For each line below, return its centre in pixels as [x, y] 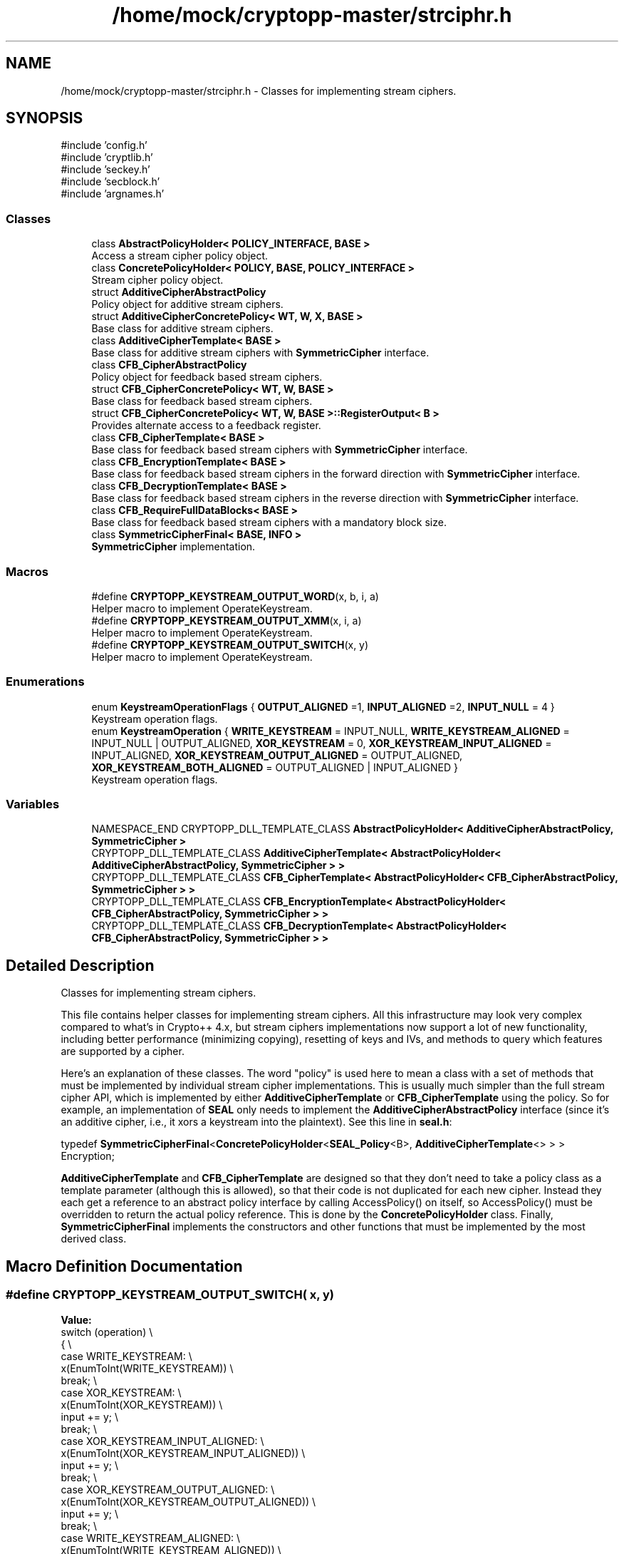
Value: [76, 1319]
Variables [33, 804]
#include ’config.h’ [104, 145]
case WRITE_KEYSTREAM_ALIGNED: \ [151, 1538]
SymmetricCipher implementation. [173, 547]
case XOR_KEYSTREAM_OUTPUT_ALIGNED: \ [168, 1489]
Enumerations [45, 682]
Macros [27, 571]
